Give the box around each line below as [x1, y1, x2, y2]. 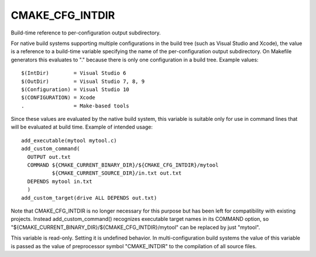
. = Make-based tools [21, 102, 130, 109]
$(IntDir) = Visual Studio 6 [21, 70, 126, 77]
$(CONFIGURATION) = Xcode [21, 94, 96, 101]
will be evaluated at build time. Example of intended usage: [11, 123, 153, 131]
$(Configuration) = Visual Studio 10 [21, 86, 130, 93]
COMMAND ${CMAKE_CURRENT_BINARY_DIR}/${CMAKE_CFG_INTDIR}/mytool [27, 162, 219, 169]
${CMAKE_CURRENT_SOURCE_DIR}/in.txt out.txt [51, 170, 182, 176]
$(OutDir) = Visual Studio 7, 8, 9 [21, 78, 145, 85]
